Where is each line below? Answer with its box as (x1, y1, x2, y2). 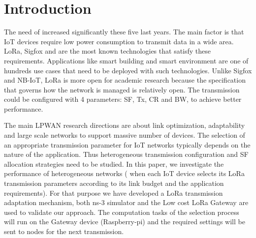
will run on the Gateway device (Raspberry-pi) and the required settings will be (4, 216, 245, 227)
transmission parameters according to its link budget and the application (4, 178, 224, 188)
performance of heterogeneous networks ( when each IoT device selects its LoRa (4, 168, 245, 178)
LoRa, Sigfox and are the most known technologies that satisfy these (4, 46, 211, 56)
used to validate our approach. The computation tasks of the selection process (4, 207, 239, 217)
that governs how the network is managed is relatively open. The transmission (4, 84, 240, 94)
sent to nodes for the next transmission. (4, 226, 124, 236)
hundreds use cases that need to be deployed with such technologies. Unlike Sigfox (4, 65, 252, 75)
